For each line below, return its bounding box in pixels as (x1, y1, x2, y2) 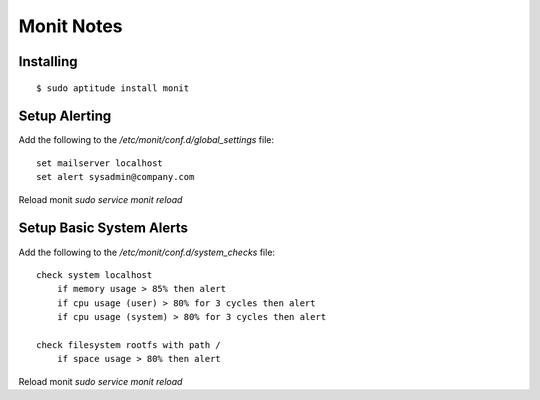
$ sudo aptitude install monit (36, 82, 190, 94)
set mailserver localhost (36, 157, 164, 169)
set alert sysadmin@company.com (36, 171, 195, 183)
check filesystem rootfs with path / (36, 339, 222, 350)
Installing (18, 53, 79, 70)
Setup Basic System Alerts (18, 220, 189, 237)
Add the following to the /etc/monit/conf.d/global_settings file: (18, 134, 275, 146)
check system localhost (36, 269, 153, 280)
